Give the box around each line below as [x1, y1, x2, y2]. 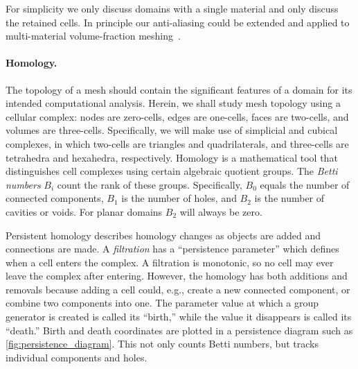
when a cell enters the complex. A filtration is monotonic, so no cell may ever [6, 255, 334, 269]
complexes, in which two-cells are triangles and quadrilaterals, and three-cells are [6, 136, 349, 151]
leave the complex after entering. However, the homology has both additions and [6, 268, 348, 283]
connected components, [6, 191, 104, 205]
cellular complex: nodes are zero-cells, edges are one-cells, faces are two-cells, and [6, 109, 349, 123]
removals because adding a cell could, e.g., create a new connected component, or [6, 282, 350, 296]
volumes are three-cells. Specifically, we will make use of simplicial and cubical [6, 123, 338, 137]
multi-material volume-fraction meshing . [6, 28, 181, 43]
